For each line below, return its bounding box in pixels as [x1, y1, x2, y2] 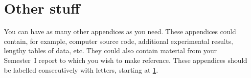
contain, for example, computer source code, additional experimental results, [4, 36, 233, 46]
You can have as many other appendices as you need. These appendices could [4, 26, 236, 37]
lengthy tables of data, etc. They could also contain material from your [4, 45, 217, 56]
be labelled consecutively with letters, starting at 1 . [4, 64, 158, 75]
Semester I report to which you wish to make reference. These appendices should [4, 55, 248, 65]
